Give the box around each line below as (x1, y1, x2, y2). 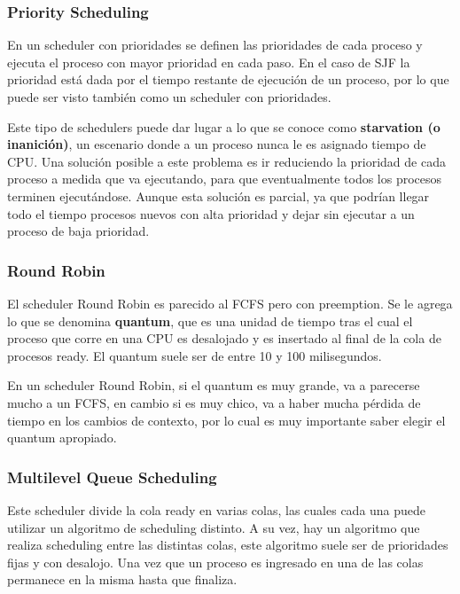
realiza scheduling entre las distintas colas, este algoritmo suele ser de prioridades (7, 535, 448, 554)
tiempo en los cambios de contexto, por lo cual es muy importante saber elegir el (7, 410, 446, 429)
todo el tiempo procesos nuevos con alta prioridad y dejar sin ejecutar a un (7, 204, 415, 223)
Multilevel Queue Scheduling (7, 465, 217, 488)
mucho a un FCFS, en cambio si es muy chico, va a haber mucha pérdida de (7, 393, 421, 411)
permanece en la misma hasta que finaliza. (7, 570, 238, 589)
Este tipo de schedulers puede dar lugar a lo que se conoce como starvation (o (7, 117, 441, 136)
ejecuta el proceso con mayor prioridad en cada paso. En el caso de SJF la (7, 52, 410, 71)
